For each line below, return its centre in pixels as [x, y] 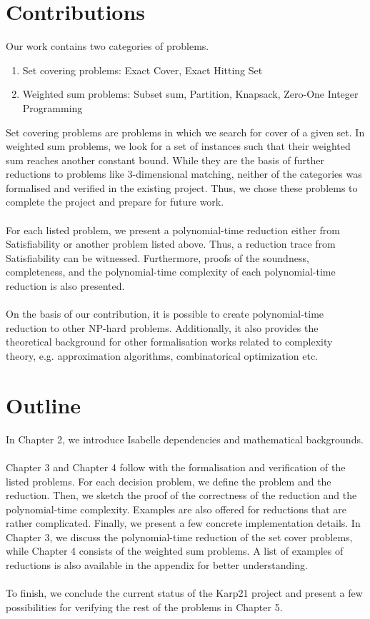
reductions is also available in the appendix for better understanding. [157, 565]
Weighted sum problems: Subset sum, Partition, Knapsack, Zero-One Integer [190, 94]
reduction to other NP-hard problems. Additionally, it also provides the [162, 327]
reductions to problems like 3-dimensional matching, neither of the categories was [184, 174]
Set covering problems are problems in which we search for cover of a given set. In [185, 132]
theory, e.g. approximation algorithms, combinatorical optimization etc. [162, 356]
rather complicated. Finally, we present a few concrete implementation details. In [183, 523]
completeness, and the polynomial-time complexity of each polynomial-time [171, 272]
